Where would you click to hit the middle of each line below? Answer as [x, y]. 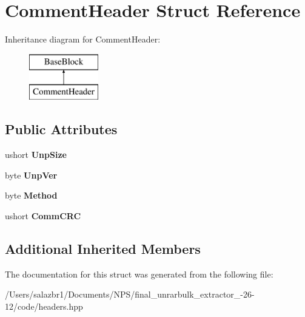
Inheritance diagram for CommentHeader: [83, 39]
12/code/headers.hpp [44, 306]
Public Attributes [61, 129]
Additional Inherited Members [103, 248]
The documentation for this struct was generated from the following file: [139, 274]
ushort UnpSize [36, 155]
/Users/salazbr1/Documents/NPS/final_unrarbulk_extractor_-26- [130, 294]
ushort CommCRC [43, 215]
